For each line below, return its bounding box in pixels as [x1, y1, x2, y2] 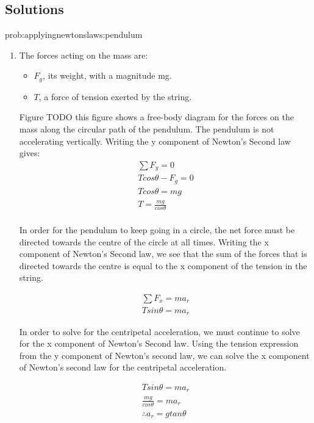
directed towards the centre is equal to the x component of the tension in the [19, 259, 307, 272]
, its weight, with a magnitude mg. [43, 69, 172, 82]
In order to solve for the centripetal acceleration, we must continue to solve [19, 325, 300, 338]
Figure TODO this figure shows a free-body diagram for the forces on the [19, 110, 294, 123]
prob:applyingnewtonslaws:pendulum [5, 28, 143, 41]
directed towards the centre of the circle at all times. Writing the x [19, 235, 269, 248]
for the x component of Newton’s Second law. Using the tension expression [19, 337, 299, 350]
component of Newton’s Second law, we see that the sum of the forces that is [19, 247, 307, 260]
